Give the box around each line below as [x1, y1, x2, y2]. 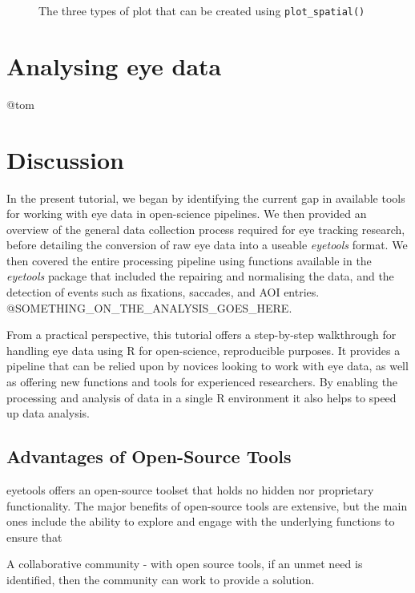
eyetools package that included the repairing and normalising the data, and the [6, 268, 394, 284]
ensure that [6, 528, 62, 545]
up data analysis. [6, 405, 91, 422]
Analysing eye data [6, 49, 222, 82]
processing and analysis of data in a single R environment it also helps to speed [6, 389, 397, 405]
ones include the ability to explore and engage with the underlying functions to [6, 513, 395, 530]
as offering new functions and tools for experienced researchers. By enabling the [6, 373, 398, 390]
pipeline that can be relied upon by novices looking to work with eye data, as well [6, 357, 409, 374]
